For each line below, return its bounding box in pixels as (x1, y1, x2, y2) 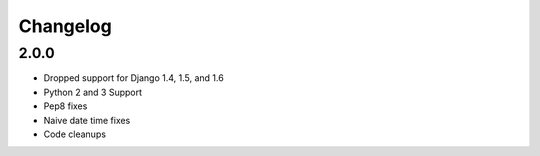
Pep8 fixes (43, 100, 88, 112)
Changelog (18, 15, 112, 37)
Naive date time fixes (43, 114, 131, 126)
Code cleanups (43, 128, 107, 140)
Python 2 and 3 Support (43, 86, 143, 98)
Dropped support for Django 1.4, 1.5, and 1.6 (43, 72, 224, 84)
